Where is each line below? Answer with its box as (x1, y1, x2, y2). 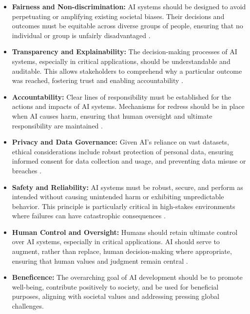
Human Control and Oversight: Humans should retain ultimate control (12, 227, 238, 237)
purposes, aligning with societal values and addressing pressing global (12, 291, 219, 301)
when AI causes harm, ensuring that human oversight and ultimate (12, 110, 212, 121)
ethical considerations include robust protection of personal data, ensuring (12, 146, 233, 156)
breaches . (12, 165, 42, 175)
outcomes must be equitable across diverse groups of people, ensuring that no (12, 21, 243, 31)
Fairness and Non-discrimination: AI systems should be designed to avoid (12, 1, 246, 11)
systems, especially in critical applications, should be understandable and (12, 56, 231, 66)
